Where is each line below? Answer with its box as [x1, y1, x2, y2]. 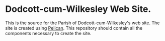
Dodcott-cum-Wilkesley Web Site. [5, 3, 151, 15]
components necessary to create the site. [5, 30, 92, 36]
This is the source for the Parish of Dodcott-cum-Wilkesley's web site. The [5, 20, 160, 26]
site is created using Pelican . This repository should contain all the [5, 25, 142, 31]
